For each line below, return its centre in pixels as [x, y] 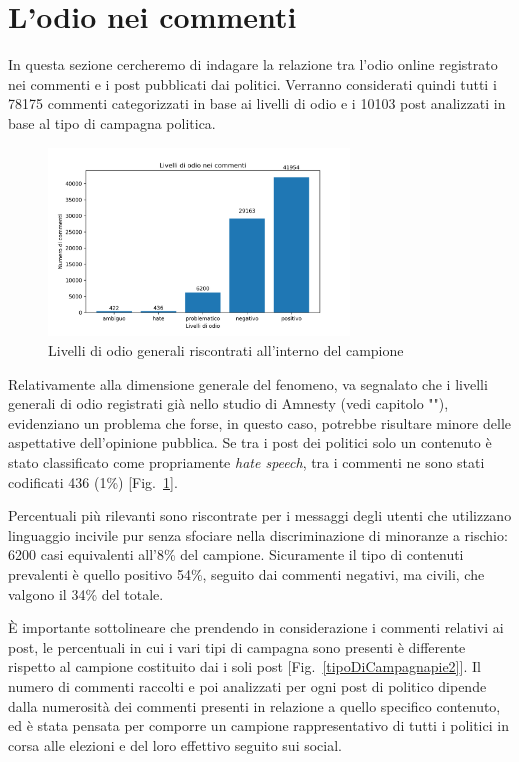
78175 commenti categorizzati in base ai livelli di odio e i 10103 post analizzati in [257, 103]
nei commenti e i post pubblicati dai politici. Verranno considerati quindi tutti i [252, 83]
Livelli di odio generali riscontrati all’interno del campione [226, 350]
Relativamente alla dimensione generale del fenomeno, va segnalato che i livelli [248, 383]
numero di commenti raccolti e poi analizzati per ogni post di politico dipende [247, 685]
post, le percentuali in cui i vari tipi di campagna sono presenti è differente [237, 646]
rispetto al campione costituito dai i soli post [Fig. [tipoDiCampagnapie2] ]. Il [244, 666]
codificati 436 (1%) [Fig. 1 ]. [93, 481]
